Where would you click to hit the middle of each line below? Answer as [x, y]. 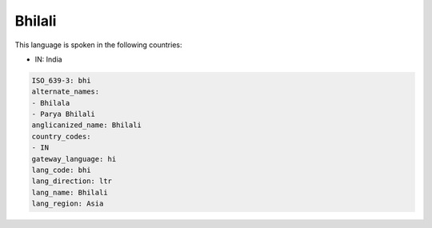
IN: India [49, 59]
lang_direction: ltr [72, 181]
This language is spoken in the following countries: [98, 45]
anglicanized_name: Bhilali [86, 125]
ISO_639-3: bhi [61, 80]
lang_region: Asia [68, 204]
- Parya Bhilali [64, 114]
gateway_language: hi [74, 159]
